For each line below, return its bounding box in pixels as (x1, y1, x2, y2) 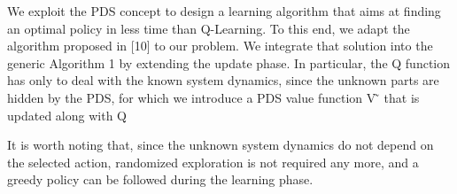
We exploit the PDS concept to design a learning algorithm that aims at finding (7, 2, 441, 19)
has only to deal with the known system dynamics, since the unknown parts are (7, 71, 439, 89)
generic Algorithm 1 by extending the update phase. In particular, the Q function (7, 53, 451, 72)
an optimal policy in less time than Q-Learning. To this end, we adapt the (7, 19, 410, 37)
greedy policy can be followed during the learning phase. (7, 170, 314, 189)
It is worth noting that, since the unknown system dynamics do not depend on (7, 136, 434, 154)
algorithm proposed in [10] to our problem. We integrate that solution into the (7, 36, 433, 55)
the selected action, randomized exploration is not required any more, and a (7, 152, 419, 171)
